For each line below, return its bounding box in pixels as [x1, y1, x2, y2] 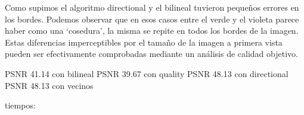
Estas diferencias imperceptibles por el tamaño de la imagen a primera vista [5, 36, 283, 48]
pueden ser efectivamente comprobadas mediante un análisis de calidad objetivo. [5, 47, 298, 60]
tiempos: [5, 99, 36, 111]
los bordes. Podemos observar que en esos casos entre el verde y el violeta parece [5, 12, 299, 25]
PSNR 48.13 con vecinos [5, 79, 94, 91]
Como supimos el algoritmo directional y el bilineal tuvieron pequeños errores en [5, 1, 299, 13]
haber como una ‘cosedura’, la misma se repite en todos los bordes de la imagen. [5, 24, 299, 37]
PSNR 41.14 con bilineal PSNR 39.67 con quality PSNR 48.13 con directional [5, 67, 289, 79]
